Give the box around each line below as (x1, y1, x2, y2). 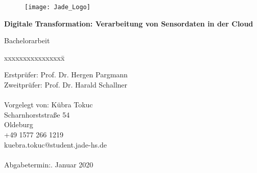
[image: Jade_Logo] (25, 4, 90, 11)
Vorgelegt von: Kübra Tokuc (4, 99, 93, 110)
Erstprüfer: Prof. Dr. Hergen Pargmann (4, 69, 128, 80)
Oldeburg (4, 119, 33, 130)
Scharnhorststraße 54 (4, 109, 70, 120)
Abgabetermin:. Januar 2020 (4, 159, 94, 169)
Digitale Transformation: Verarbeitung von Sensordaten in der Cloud (4, 18, 253, 28)
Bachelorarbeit (4, 35, 50, 46)
